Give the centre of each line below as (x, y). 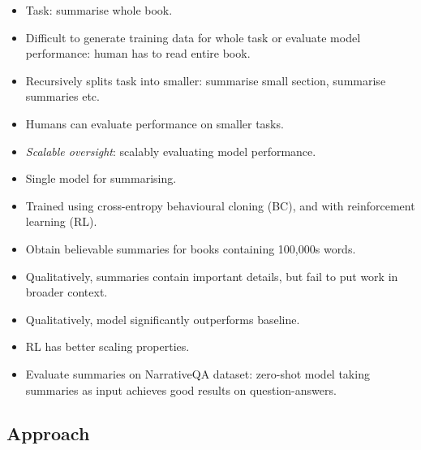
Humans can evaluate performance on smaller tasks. (155, 123)
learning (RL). (61, 221)
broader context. (67, 292)
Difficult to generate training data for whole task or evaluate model (193, 37)
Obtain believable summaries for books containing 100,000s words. (191, 248)
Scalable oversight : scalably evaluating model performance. (171, 151)
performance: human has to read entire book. (138, 53)
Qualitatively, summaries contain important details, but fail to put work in (212, 276)
